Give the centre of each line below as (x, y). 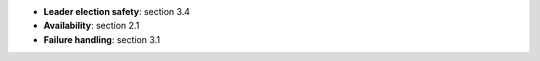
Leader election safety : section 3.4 (116, 11)
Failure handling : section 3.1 (101, 39)
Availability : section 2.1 (91, 26)
